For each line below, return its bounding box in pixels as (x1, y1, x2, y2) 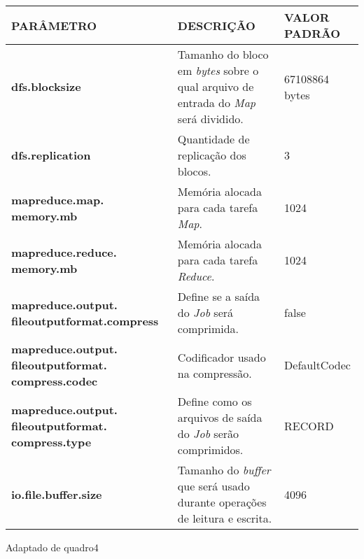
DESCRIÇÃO (177, 17, 255, 34)
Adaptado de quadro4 (6, 540, 99, 554)
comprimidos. (177, 441, 244, 458)
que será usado (177, 478, 250, 494)
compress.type (11, 433, 92, 450)
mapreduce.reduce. (11, 243, 117, 260)
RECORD (284, 417, 334, 434)
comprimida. (177, 320, 239, 337)
